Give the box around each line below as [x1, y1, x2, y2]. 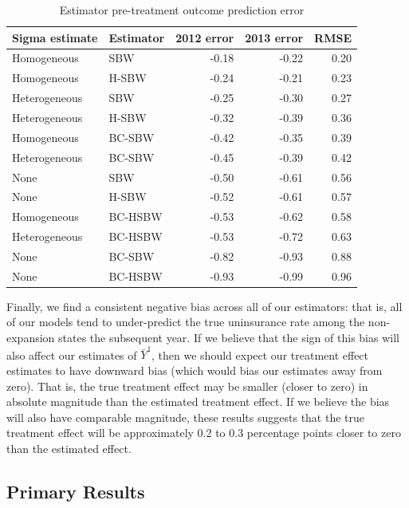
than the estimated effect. [6, 439, 132, 456]
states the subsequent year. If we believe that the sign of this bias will [58, 329, 399, 345]
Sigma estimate [12, 29, 98, 45]
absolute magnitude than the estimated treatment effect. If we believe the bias [6, 393, 390, 410]
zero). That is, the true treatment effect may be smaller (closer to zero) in [6, 377, 368, 394]
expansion [6, 329, 55, 345]
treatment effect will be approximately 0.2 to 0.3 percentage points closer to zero [6, 424, 401, 441]
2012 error [175, 29, 234, 45]
